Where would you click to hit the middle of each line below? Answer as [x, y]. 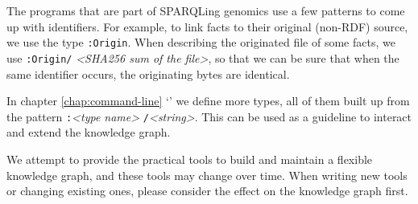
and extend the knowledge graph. [89, 132]
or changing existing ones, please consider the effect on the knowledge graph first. [207, 191]
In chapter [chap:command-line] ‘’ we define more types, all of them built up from [208, 101]
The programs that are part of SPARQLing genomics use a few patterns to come [206, 10]
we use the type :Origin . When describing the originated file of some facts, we [201, 42]
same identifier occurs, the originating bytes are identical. [148, 73]
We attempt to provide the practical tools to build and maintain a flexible [190, 159]
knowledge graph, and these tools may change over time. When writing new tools [207, 175]
